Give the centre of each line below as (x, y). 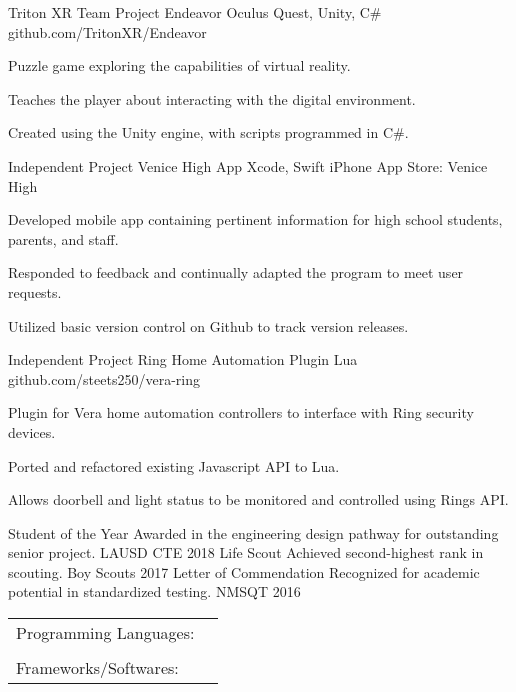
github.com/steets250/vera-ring (104, 378)
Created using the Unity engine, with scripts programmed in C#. (208, 132)
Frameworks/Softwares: (97, 668)
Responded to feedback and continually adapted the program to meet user (236, 272)
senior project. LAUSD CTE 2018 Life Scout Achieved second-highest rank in (246, 552)
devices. (32, 431)
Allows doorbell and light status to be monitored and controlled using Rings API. (258, 499)
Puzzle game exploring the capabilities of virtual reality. (179, 65)
